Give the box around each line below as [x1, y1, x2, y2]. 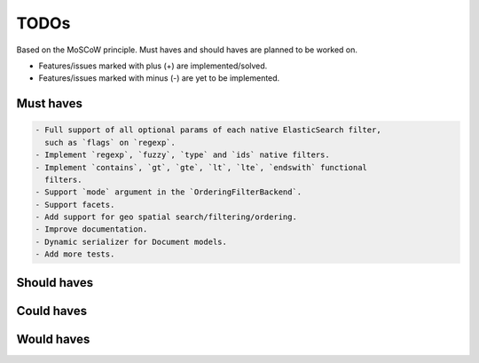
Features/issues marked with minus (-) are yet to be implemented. [38, 73, 280, 83]
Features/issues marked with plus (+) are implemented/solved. [38, 60, 268, 71]
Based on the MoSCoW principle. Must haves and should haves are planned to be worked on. [16, 44, 358, 55]
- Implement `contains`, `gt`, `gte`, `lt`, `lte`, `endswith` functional [35, 162, 368, 172]
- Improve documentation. [35, 225, 148, 234]
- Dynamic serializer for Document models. [35, 236, 228, 247]
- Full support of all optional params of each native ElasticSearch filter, [35, 125, 381, 135]
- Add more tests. [35, 249, 115, 259]
